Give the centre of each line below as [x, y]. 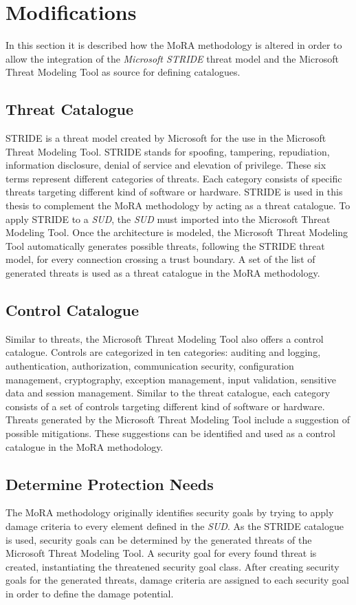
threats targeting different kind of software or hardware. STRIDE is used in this [174, 192]
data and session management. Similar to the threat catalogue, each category [168, 393]
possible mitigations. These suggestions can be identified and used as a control [170, 433]
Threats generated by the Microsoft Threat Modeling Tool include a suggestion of [178, 420]
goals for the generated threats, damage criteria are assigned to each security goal [177, 580]
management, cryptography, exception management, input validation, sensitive [171, 379]
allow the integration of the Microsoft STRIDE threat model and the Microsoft [172, 58]
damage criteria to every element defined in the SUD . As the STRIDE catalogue [175, 526]
